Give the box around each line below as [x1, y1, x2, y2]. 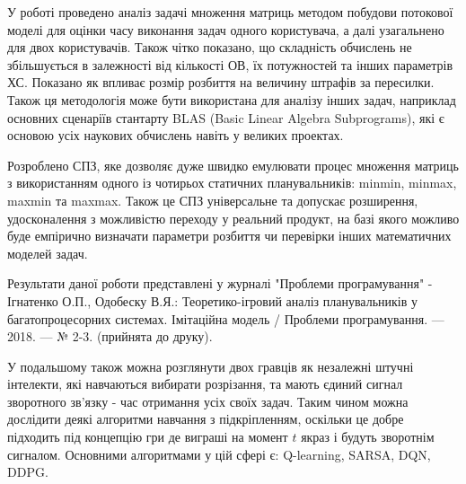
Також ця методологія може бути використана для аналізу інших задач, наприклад [7, 90, 456, 109]
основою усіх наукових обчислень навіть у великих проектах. [7, 126, 344, 145]
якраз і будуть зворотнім [301, 427, 435, 446]
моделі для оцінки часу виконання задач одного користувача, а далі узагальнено [7, 20, 444, 39]
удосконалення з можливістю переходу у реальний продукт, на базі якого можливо [7, 208, 460, 227]
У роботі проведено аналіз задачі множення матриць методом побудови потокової [7, 3, 453, 21]
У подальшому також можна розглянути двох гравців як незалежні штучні [7, 356, 414, 375]
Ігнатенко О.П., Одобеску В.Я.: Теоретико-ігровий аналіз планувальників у [7, 291, 418, 310]
